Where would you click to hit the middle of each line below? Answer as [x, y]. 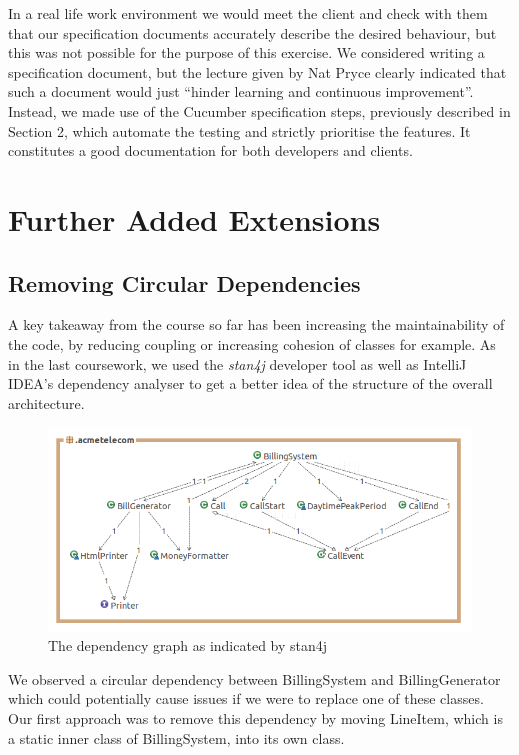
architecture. [46, 402]
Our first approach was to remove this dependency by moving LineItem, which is [255, 717]
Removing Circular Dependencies [184, 282]
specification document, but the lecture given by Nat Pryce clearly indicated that [257, 71]
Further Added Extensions [194, 218]
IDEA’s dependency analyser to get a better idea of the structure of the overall [250, 383]
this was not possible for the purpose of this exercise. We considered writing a [246, 52]
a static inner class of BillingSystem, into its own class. [176, 737]
